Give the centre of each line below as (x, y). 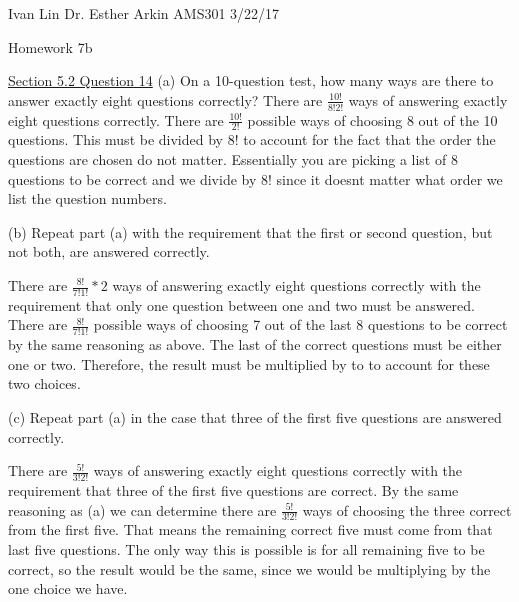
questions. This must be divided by (115, 139)
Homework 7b (50, 46)
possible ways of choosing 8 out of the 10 (372, 119)
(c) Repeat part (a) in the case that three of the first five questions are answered (255, 417)
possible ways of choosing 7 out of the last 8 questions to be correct (300, 324)
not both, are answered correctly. (109, 251)
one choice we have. (68, 588)
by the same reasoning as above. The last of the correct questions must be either (255, 344)
